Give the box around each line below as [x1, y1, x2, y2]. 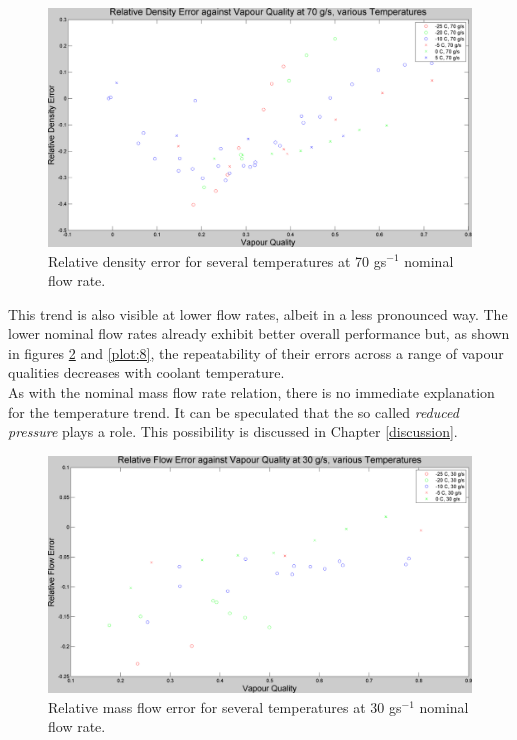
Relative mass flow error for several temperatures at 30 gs [48, 696, 402, 717]
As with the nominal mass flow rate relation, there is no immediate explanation [8, 382, 495, 403]
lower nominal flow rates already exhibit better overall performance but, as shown [8, 323, 510, 344]
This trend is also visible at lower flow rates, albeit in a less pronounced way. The [8, 303, 508, 324]
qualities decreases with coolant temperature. [8, 362, 285, 383]
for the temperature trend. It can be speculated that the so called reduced [8, 401, 459, 422]
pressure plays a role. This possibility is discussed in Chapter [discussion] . [8, 421, 458, 442]
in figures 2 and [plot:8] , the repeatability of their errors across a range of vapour [8, 342, 504, 363]
